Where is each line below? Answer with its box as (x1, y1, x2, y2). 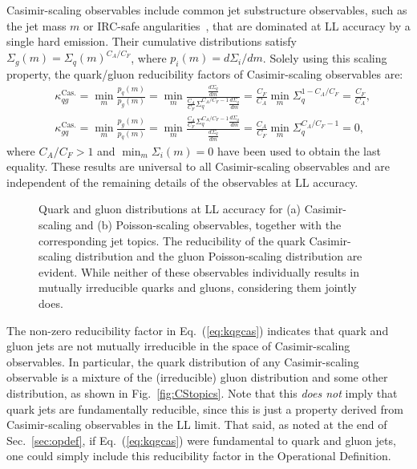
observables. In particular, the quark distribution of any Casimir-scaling (6, 353, 359, 370)
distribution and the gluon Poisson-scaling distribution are (75, 248, 362, 265)
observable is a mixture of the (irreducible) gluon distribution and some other (6, 369, 388, 386)
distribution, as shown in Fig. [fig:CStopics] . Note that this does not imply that (6, 385, 398, 402)
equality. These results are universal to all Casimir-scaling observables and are (6, 158, 390, 175)
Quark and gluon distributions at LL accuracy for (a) (38, 200, 302, 217)
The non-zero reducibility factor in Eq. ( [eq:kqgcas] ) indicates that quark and (6, 321, 389, 338)
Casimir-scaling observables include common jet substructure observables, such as (6, 2, 407, 18)
